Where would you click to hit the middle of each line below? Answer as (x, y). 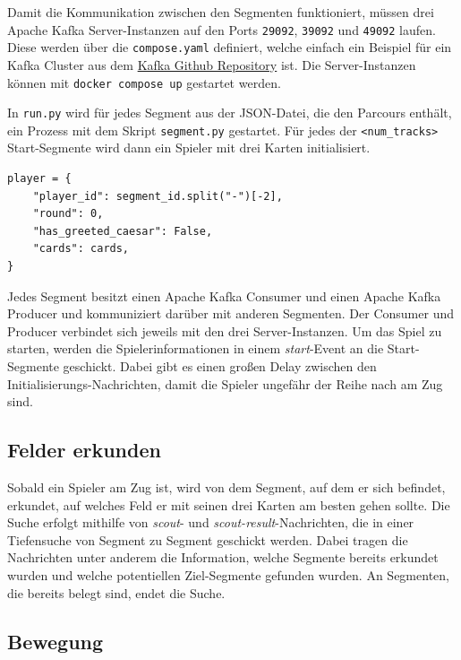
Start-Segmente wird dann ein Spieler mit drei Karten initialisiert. (189, 148)
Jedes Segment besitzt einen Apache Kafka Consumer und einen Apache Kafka (224, 295)
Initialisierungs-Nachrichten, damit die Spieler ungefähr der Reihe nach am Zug (225, 383)
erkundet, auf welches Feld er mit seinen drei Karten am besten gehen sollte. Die (229, 504)
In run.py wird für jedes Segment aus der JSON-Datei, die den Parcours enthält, (230, 113)
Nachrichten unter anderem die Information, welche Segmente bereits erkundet (223, 557)
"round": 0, (68, 214)
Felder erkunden (84, 450)
